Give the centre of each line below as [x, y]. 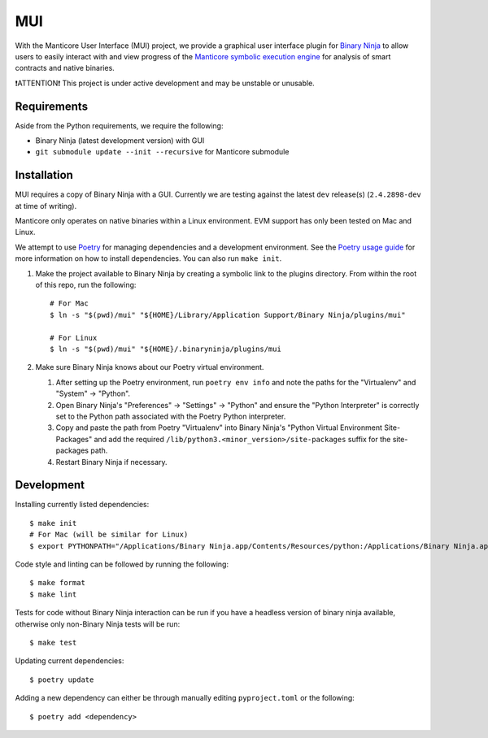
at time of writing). [46, 206]
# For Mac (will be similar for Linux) [109, 535]
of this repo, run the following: [86, 285]
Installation [44, 175]
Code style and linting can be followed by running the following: [122, 564]
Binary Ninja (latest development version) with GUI [120, 141]
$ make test [53, 642]
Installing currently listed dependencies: [82, 505]
